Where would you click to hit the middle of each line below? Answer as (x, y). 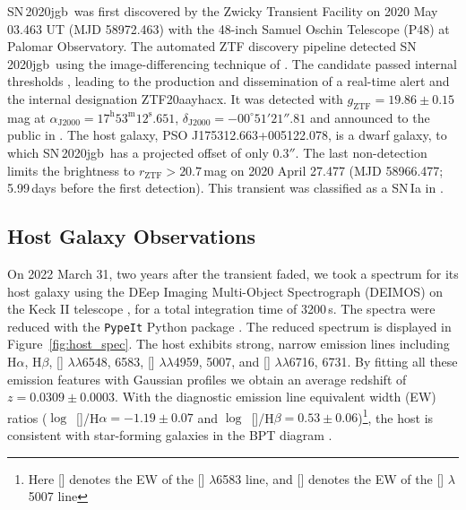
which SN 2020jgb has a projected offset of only (138, 152)
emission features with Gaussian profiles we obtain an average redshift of (207, 379)
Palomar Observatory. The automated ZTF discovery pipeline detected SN (212, 46)
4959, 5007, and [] (222, 361)
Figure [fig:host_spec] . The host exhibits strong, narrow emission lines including (229, 344)
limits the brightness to (71, 170)
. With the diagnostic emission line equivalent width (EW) (276, 397)
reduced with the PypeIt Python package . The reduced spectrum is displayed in (229, 326)
